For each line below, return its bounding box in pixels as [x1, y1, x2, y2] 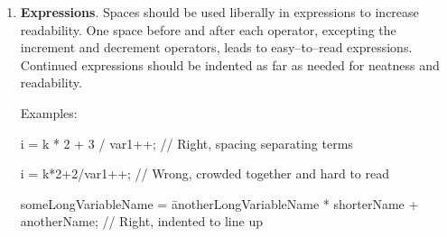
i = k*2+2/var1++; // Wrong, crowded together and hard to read [20, 164, 390, 183]
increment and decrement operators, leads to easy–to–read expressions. [20, 38, 413, 57]
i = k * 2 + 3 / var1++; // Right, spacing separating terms [20, 133, 353, 152]
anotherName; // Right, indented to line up [20, 212, 263, 231]
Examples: [20, 103, 78, 122]
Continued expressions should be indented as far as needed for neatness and [20, 55, 440, 74]
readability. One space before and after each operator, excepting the [20, 20, 396, 39]
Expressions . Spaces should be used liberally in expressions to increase [20, 3, 419, 21]
